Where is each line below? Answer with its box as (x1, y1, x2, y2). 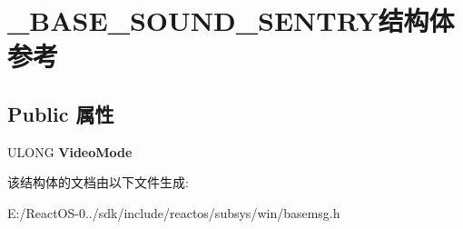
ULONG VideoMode (7, 142, 133, 161)
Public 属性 (7, 99, 114, 127)
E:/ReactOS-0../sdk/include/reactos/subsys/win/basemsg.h (7, 203, 340, 222)
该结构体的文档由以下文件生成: (7, 173, 189, 192)
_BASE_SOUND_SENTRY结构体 (7, 2, 455, 39)
